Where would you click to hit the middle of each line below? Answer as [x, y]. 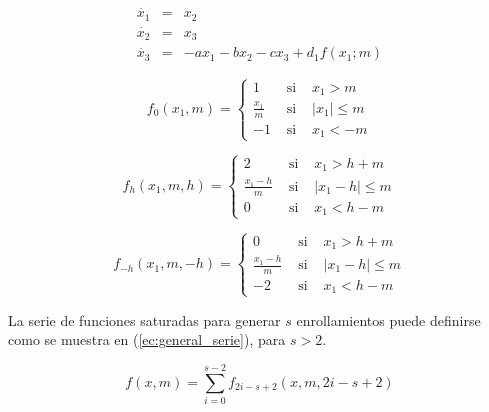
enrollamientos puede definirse [388, 319]
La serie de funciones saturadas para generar [144, 319]
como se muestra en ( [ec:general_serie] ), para [147, 339]
